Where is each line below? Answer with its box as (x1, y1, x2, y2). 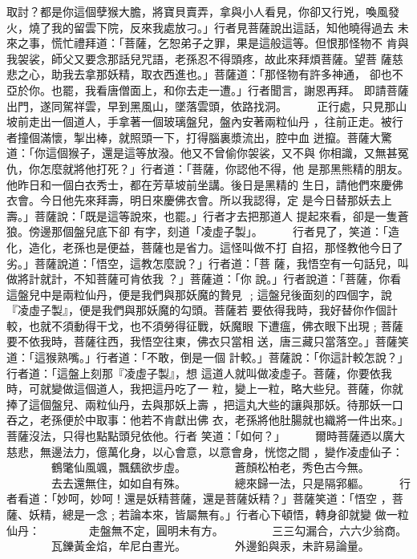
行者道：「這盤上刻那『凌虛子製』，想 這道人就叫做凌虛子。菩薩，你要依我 (6, 364, 392, 381)
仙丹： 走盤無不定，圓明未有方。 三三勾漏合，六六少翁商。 (6, 521, 407, 538)
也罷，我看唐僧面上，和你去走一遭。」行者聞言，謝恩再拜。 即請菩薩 (51, 81, 409, 98)
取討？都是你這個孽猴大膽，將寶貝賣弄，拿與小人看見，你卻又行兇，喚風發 (6, 3, 399, 19)
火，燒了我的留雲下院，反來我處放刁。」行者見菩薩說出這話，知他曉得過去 (6, 18, 394, 35)
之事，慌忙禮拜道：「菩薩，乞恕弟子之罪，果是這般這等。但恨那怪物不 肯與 (17, 34, 409, 51)
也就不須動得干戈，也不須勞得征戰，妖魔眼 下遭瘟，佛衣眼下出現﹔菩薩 (28, 317, 403, 334)
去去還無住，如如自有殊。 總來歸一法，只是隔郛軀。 (51, 474, 370, 491)
